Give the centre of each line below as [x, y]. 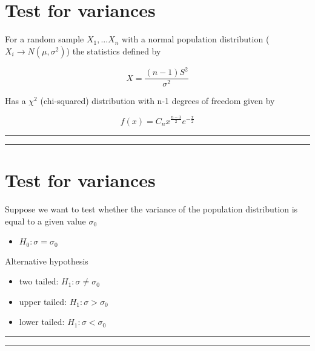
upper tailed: [43, 301]
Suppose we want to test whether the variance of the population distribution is [151, 208]
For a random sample [45, 39]
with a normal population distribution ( [196, 39]
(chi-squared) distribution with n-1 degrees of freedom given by [157, 101]
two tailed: [39, 281]
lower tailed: [42, 322]
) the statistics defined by [114, 51]
